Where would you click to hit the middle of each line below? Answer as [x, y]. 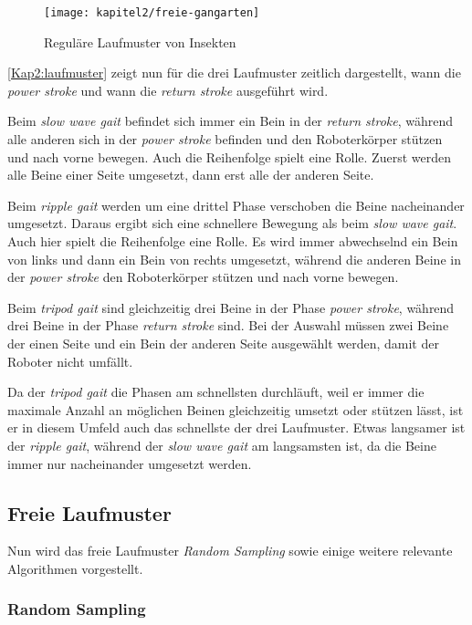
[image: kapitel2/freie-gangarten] [152, 13]
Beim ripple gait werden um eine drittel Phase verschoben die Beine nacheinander [236, 205]
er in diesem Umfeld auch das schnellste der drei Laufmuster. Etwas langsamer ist [236, 427]
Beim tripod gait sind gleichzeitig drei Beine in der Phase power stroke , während [231, 307]
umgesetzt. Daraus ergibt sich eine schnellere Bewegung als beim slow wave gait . [232, 223]
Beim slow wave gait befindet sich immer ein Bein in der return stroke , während [231, 121]
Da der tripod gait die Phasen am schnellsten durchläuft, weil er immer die [216, 392]
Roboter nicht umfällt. [70, 361]
